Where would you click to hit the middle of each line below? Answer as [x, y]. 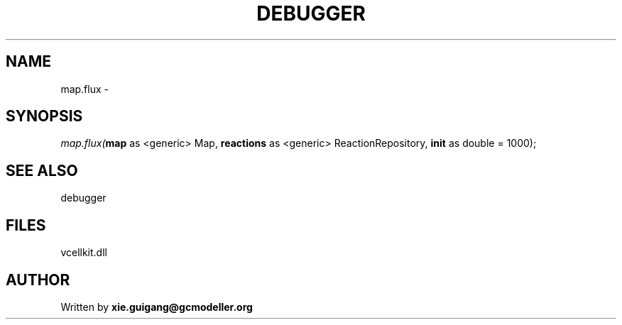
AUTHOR [38, 280]
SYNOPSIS [44, 116]
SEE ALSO [42, 170]
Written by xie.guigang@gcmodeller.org [157, 307]
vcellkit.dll [84, 253]
